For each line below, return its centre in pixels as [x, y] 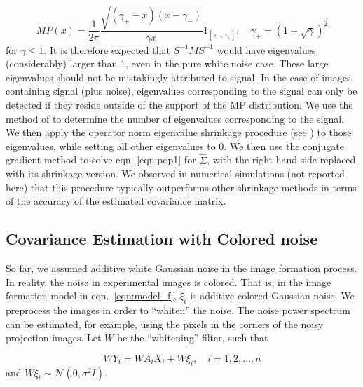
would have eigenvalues [266, 49]
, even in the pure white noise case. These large [227, 63]
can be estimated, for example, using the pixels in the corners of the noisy [165, 324]
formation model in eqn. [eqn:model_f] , [91, 296]
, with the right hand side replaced [281, 159]
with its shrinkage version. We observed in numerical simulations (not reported [175, 174]
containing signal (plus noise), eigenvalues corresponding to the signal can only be [181, 91]
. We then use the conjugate [284, 145]
